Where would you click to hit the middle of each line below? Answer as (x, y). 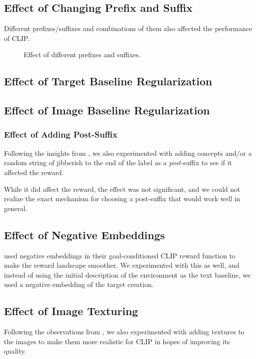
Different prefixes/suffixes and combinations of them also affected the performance (128, 28)
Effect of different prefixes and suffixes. (82, 54)
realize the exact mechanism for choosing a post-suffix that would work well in (122, 198)
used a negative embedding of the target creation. (79, 284)
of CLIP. (17, 38)
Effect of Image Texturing (71, 311)
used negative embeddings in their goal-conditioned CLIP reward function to (120, 255)
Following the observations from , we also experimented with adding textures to (124, 332)
